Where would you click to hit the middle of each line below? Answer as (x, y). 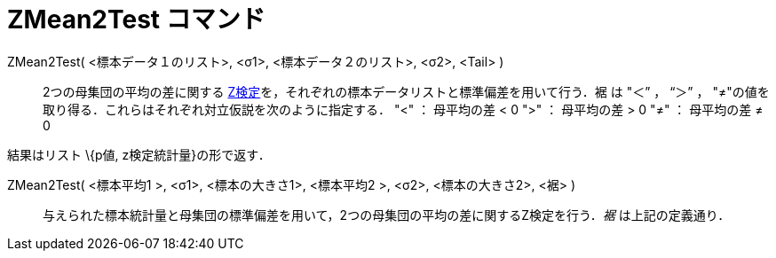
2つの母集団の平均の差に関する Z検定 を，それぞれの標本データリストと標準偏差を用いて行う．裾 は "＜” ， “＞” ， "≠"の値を (406, 91)
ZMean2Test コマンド (136, 20)
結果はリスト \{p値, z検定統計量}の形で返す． (139, 154)
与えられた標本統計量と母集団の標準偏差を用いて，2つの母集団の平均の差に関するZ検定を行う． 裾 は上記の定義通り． (387, 215)
